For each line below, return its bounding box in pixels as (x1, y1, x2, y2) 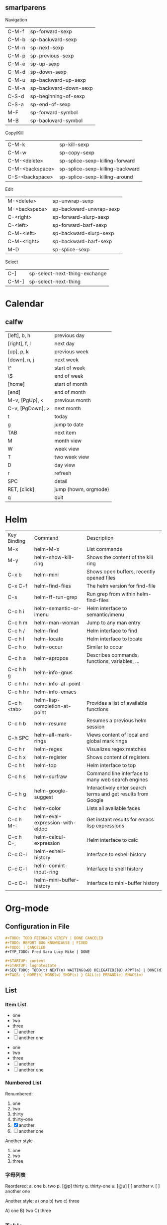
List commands (86, 545, 123, 552)
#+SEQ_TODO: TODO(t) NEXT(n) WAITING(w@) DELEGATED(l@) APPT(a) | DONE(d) (5, 968, 164, 973)
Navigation (5, 16, 27, 22)
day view (54, 461, 76, 468)
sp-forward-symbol (30, 109, 78, 116)
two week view (54, 453, 89, 460)
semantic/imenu (86, 611, 124, 618)
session (86, 723, 105, 730)
